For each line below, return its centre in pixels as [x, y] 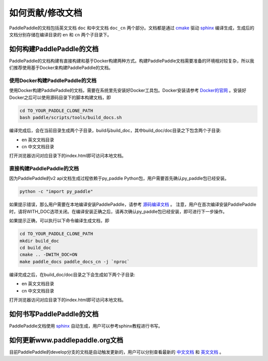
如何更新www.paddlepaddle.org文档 [66, 340]
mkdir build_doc [39, 241]
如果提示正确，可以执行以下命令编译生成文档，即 [59, 221]
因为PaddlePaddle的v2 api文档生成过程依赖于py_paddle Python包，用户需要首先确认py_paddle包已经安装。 [119, 179]
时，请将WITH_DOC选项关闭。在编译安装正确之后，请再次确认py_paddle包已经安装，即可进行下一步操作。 [118, 211]
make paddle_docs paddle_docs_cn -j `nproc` [75, 262]
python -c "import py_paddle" [56, 192]
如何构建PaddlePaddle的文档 [54, 49]
